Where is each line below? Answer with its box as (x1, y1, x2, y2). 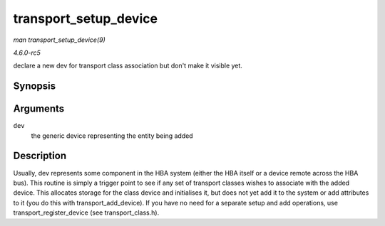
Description (13, 150, 67, 162)
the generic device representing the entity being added (31, 131, 193, 140)
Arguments (13, 103, 65, 115)
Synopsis (13, 80, 56, 92)
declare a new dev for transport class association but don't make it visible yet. (13, 61, 242, 70)
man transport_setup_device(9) (13, 36, 106, 44)
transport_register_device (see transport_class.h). (13, 208, 160, 217)
